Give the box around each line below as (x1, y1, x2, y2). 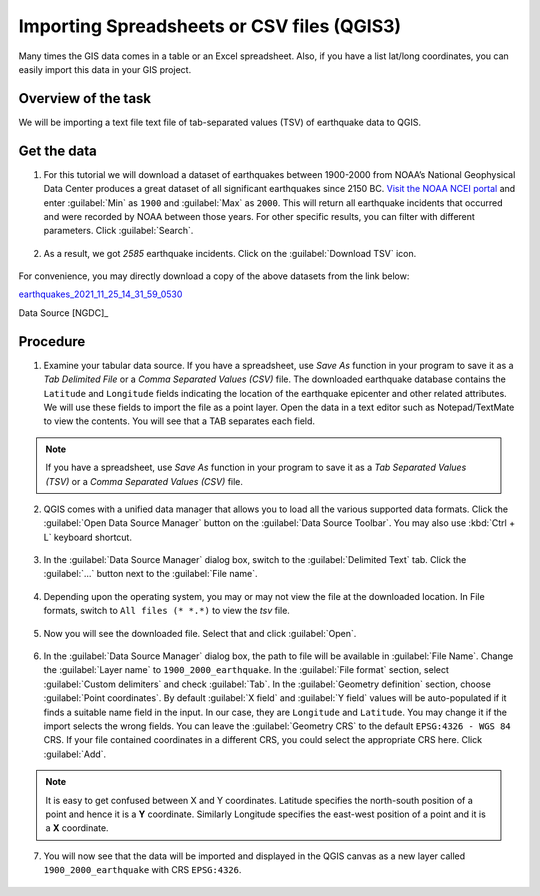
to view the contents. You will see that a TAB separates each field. (43, 415, 315, 427)
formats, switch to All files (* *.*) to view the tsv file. (43, 605, 290, 617)
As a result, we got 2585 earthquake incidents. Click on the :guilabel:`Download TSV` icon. (43, 247, 417, 259)
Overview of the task (18, 90, 152, 107)
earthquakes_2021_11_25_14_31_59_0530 (18, 288, 183, 300)
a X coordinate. (45, 822, 109, 834)
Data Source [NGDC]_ (18, 306, 109, 319)
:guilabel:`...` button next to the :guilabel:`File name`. (43, 568, 259, 580)
